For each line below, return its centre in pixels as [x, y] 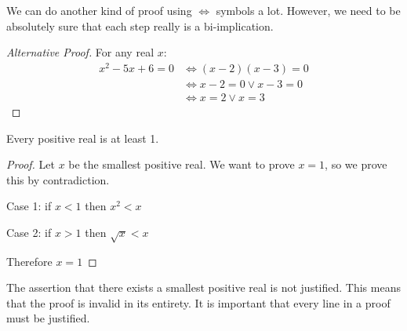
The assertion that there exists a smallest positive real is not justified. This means [203, 287]
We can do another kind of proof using [99, 10]
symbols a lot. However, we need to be [308, 10]
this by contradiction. [58, 179]
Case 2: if [29, 232]
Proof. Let [31, 164]
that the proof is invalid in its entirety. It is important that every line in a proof [198, 302]
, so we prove [356, 164]
